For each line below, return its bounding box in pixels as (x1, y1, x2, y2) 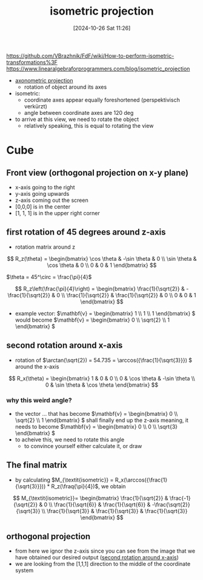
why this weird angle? (6, 396, 72, 405)
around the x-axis (15, 363, 59, 370)
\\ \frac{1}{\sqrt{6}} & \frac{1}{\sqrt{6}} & (48, 500, 151, 508)
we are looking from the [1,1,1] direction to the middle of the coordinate (15, 561, 191, 568)
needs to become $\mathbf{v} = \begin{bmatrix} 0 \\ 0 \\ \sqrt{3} (15, 423, 178, 430)
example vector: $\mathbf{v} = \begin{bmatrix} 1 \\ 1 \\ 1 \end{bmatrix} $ (15, 309, 196, 317)
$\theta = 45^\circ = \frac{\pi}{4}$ (6, 273, 92, 280)
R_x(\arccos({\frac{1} (115, 476, 168, 483)
